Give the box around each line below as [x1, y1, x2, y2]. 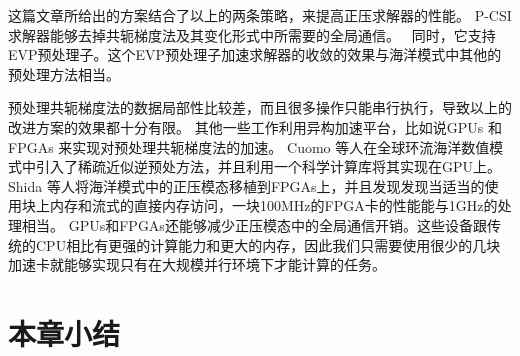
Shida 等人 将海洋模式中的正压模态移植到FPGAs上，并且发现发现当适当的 [8, 175, 485, 196]
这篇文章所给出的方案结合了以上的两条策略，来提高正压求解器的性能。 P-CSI [8, 5, 512, 25]
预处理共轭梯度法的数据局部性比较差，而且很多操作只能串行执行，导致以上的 [8, 97, 512, 118]
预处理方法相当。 [8, 63, 120, 84]
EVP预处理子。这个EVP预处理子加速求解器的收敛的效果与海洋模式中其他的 [8, 44, 502, 65]
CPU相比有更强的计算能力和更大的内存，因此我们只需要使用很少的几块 [35, 234, 501, 255]
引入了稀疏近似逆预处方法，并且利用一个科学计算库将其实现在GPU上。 [35, 156, 502, 177]
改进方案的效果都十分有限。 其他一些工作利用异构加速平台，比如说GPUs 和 [8, 116, 502, 137]
